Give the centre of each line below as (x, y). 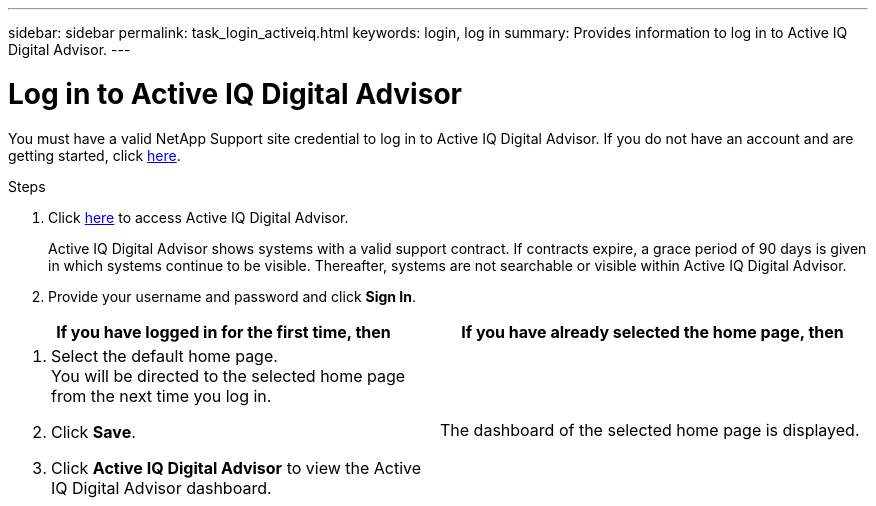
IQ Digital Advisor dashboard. (161, 487)
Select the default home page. (164, 355)
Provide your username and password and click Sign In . (232, 296)
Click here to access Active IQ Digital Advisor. (198, 217)
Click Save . (93, 431)
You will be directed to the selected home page (228, 375)
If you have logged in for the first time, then (223, 331)
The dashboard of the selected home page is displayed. (650, 429)
